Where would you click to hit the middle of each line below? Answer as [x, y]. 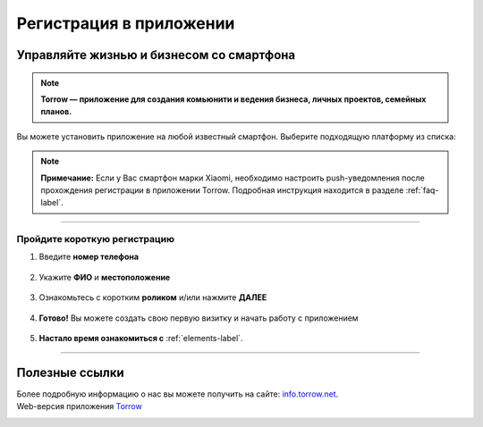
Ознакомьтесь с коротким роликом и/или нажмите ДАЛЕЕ [153, 297]
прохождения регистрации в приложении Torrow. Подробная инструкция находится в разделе [222, 190]
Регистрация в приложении [126, 23]
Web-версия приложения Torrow [79, 406]
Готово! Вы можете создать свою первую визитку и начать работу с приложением [199, 318]
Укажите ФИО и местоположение [105, 277]
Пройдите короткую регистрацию [95, 239]
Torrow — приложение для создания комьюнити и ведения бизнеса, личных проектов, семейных [233, 99]
